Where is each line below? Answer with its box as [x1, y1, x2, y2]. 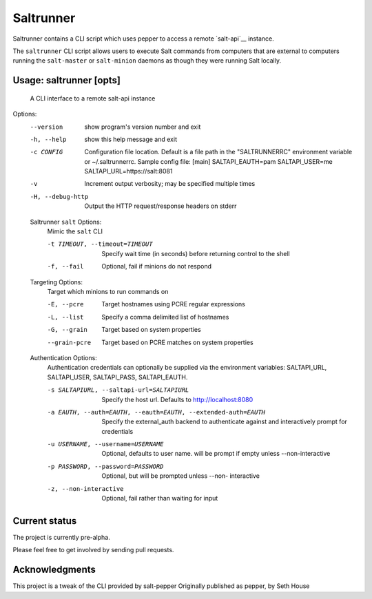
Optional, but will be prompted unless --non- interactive [101, 472, 260, 480]
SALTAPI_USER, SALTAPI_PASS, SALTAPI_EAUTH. [47, 372, 188, 381]
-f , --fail [47, 262, 84, 271]
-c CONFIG [30, 148, 63, 156]
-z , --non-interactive [47, 485, 124, 492]
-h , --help [30, 135, 67, 143]
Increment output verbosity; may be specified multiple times [84, 180, 256, 188]
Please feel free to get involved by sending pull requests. [12, 546, 174, 554]
